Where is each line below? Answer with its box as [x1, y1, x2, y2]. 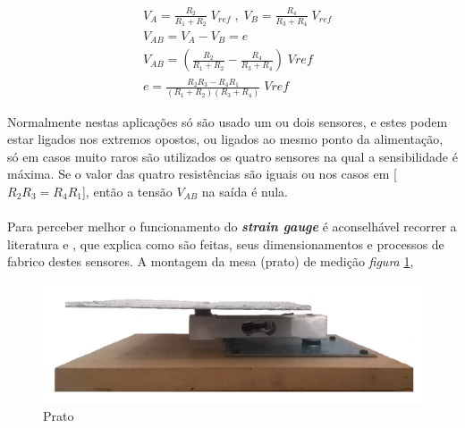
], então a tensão [81, 181, 173, 200]
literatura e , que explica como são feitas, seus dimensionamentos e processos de [7, 234, 444, 253]
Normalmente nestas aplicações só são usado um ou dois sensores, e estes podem [7, 112, 448, 130]
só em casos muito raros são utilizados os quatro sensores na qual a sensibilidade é [7, 147, 458, 165]
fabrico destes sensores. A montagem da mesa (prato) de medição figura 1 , [7, 252, 414, 271]
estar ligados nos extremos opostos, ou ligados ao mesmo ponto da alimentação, [7, 130, 444, 148]
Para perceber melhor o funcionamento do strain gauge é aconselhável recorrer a [7, 217, 457, 236]
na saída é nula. [201, 181, 288, 200]
